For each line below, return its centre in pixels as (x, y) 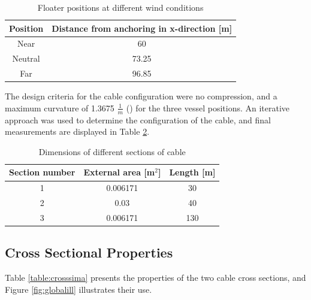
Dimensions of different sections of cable (112, 151)
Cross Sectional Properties (89, 252)
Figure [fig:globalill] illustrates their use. (78, 289)
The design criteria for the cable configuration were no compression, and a (141, 96)
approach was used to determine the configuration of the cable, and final (138, 119)
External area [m (119, 172)
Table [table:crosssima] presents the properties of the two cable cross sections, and (155, 278)
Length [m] (192, 172)
